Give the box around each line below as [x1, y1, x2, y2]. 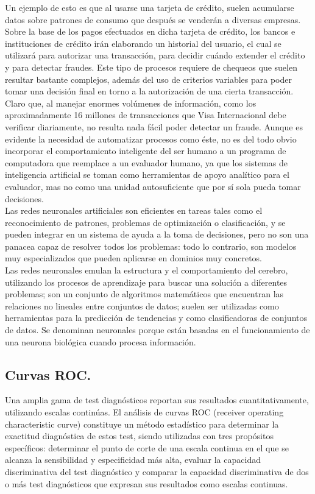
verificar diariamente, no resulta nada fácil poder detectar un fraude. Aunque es [5, 120, 303, 133]
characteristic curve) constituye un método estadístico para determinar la [5, 417, 279, 430]
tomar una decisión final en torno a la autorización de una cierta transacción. [5, 85, 294, 97]
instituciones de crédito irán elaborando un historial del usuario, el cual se [5, 37, 281, 49]
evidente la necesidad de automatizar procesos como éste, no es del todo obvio [5, 132, 297, 145]
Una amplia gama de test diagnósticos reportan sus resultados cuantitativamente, [5, 393, 309, 406]
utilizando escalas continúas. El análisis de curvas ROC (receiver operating [5, 406, 284, 418]
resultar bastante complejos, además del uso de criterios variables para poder [5, 72, 292, 85]
